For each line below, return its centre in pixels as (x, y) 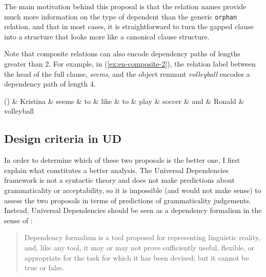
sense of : (18, 220)
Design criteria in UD (63, 138)
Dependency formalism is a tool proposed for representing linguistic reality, (142, 237)
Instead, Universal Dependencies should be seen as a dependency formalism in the (133, 210)
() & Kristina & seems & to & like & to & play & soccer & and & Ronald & (124, 101)
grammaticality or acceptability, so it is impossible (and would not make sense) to (133, 190)
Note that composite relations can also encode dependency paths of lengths (122, 54)
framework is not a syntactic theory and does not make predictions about (120, 180)
